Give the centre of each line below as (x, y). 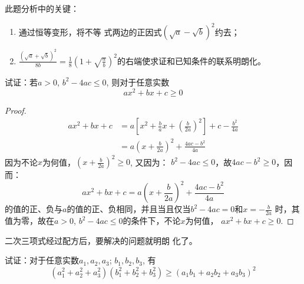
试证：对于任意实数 (42, 260)
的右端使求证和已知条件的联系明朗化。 (191, 60)
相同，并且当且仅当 (153, 209)
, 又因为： (149, 162)
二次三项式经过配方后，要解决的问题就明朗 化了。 (101, 240)
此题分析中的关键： (42, 8)
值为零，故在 (29, 221)
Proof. (16, 110)
